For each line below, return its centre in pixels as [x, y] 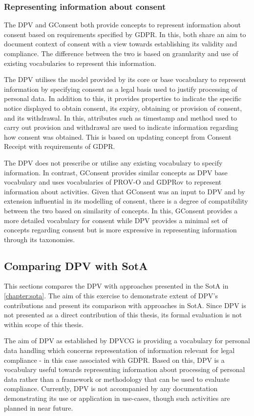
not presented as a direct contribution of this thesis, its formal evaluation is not [123, 315]
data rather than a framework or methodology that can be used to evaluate [117, 379]
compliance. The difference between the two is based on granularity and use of [121, 53]
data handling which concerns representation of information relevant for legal [119, 350]
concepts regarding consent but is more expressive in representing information [120, 230]
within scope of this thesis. [44, 324]
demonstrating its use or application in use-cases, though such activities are [117, 398]
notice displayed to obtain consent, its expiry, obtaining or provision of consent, [123, 108]
